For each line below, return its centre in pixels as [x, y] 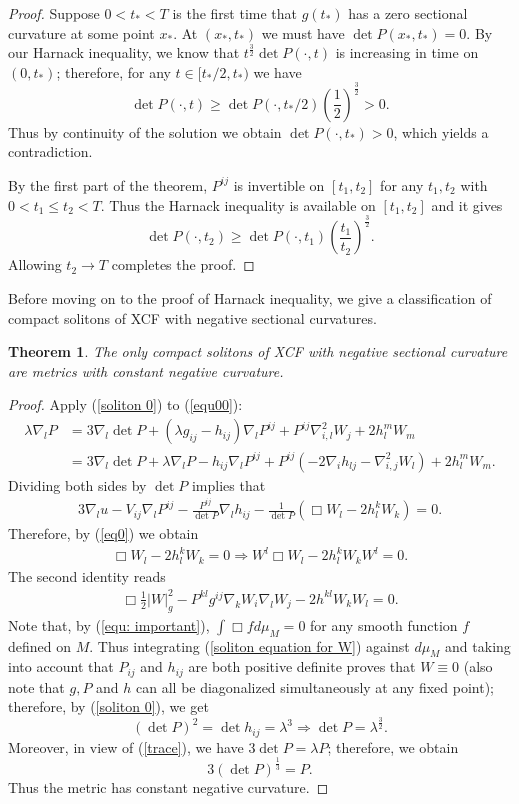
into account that [61, 666]
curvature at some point [81, 32]
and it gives [467, 204]
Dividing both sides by [77, 484]
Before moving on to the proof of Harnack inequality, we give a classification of [250, 298]
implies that [228, 484]
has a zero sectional [408, 13]
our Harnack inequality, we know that [124, 52]
